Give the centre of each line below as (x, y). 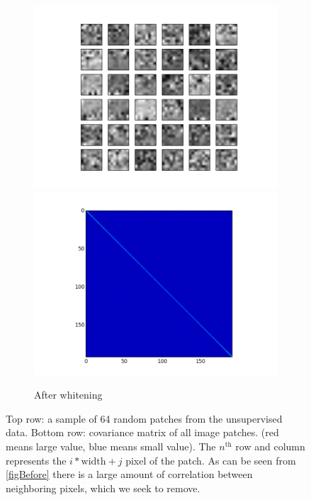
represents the (36, 460)
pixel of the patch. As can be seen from (211, 460)
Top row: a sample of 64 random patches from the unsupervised (144, 418)
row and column (270, 446)
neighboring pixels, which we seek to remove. (103, 488)
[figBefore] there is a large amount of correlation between (129, 474)
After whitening (68, 395)
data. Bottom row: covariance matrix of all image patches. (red (142, 432)
